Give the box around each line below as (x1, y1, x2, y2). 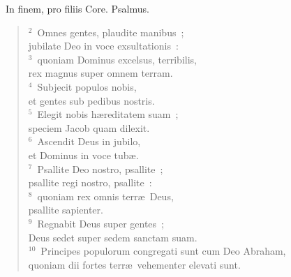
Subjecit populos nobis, (37, 79, 137, 93)
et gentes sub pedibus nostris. (28, 93, 155, 107)
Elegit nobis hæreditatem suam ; (37, 107, 179, 121)
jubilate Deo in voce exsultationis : (28, 38, 179, 53)
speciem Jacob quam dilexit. (28, 120, 150, 135)
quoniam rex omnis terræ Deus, (37, 188, 174, 203)
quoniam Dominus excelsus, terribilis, (37, 52, 197, 66)
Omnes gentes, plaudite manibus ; (37, 24, 184, 39)
